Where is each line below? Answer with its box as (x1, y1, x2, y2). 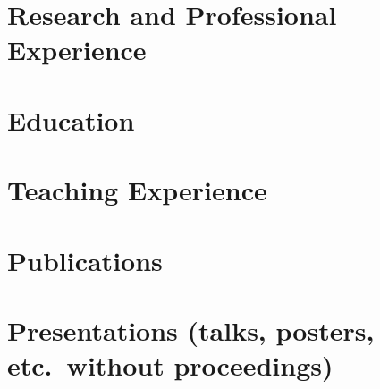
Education (7, 101, 135, 138)
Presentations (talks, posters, (7, 311, 375, 348)
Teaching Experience (7, 172, 267, 208)
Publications (7, 241, 163, 278)
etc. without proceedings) (7, 347, 334, 384)
